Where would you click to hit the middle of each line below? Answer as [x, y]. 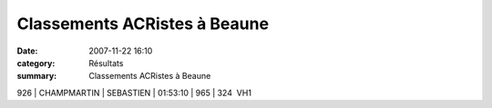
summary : [37, 76]
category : [36, 63]
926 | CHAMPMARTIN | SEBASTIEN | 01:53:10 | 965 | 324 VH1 [134, 93]
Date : [27, 51]
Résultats [106, 63]
